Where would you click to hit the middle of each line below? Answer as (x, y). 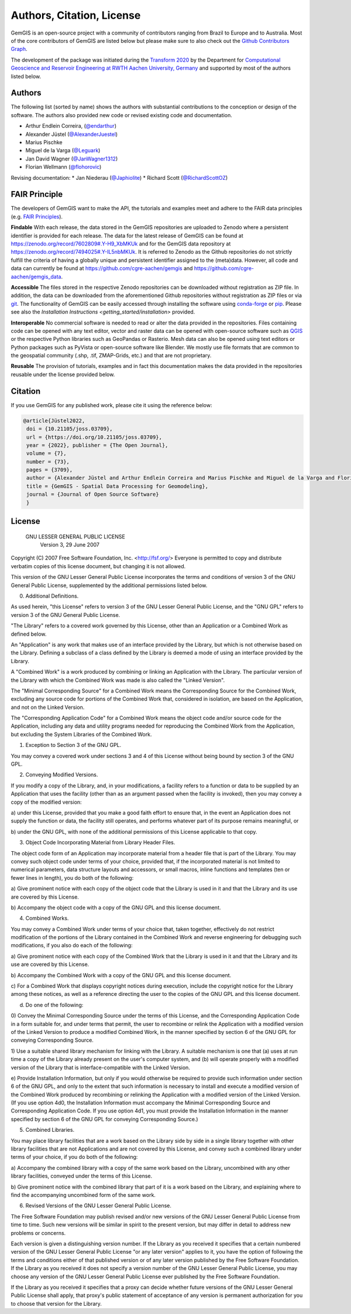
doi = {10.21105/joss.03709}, (70, 429)
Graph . (19, 49)
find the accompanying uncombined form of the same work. (83, 1195)
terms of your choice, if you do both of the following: (74, 1157)
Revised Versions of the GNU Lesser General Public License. (99, 1206)
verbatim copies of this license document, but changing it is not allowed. (98, 566)
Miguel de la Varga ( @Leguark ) (63, 151)
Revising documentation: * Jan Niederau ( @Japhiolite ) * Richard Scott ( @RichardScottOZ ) (119, 178)
